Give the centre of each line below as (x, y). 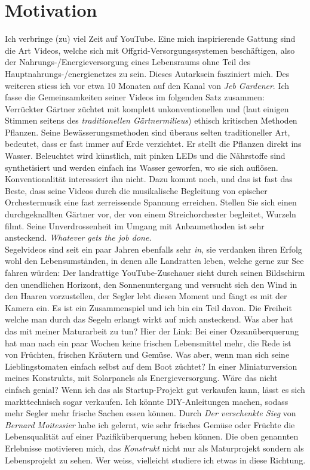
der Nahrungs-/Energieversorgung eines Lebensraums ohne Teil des (128, 62)
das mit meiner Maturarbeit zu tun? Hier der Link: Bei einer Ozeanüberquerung (152, 331)
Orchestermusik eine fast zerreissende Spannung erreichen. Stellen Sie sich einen (151, 202)
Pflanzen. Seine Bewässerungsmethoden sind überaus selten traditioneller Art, (148, 132)
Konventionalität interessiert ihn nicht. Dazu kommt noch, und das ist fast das (149, 179)
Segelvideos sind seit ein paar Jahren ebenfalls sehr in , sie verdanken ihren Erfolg (154, 249)
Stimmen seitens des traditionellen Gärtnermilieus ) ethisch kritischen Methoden (151, 120)
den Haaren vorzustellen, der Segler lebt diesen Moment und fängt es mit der (146, 296)
